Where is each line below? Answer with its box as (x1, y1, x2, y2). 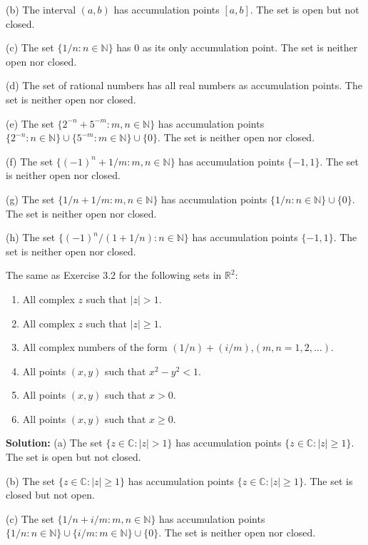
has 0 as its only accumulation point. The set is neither (116, 40, 358, 55)
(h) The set (6, 230, 56, 245)
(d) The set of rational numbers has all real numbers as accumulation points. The (6, 78, 362, 93)
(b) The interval (6, 2, 76, 16)
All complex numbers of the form (22, 340, 168, 355)
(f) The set (6, 153, 53, 168)
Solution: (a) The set (6, 435, 103, 450)
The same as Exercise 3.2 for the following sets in (6, 268, 222, 282)
